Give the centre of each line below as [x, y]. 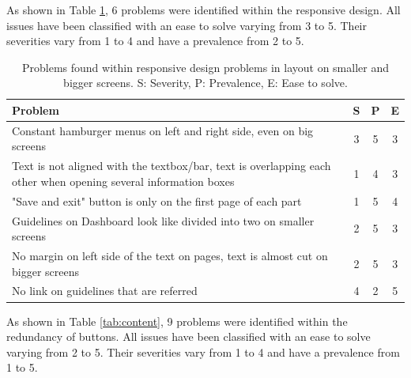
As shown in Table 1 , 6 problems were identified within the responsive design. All [204, 9]
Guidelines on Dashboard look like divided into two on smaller [163, 220]
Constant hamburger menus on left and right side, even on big [163, 130]
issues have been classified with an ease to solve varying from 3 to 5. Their [187, 25]
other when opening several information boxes [123, 181]
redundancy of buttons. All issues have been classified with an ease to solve [189, 336]
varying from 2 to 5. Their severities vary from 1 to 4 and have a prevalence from [203, 352]
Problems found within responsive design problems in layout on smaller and [205, 67]
